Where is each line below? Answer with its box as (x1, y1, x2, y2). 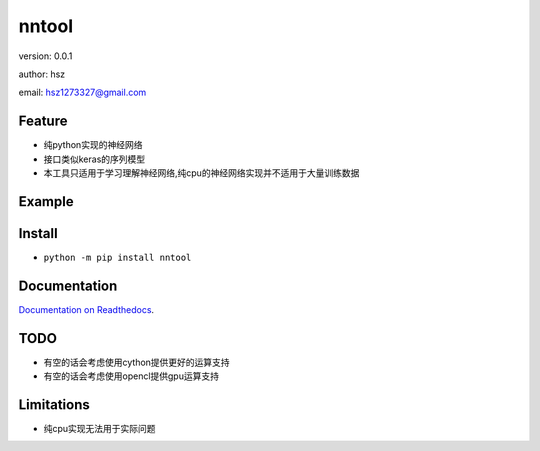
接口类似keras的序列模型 (43, 153, 146, 165)
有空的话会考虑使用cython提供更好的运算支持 (43, 356, 230, 368)
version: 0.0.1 (18, 50, 73, 62)
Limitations (18, 396, 90, 413)
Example (18, 193, 74, 210)
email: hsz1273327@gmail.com (18, 86, 147, 99)
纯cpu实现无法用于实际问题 (43, 423, 156, 435)
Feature (18, 113, 68, 130)
